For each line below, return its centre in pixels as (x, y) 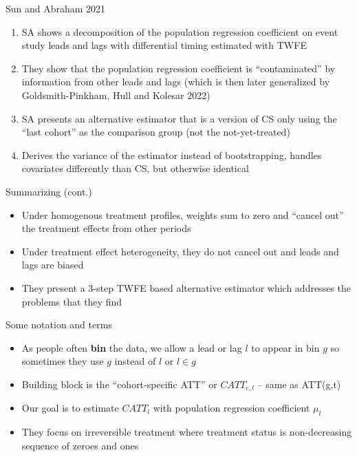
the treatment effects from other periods (106, 228)
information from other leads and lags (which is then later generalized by (176, 82)
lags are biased (53, 265)
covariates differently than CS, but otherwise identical (135, 168)
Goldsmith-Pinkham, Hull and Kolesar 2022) (116, 95)
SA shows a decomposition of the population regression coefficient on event (180, 31)
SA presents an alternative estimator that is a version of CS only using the (179, 118)
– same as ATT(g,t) (299, 384)
